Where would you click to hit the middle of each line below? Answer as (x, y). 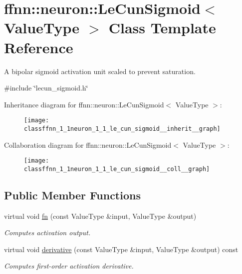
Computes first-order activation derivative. (69, 266)
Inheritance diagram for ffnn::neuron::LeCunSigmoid (84, 104)
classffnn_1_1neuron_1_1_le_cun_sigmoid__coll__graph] (117, 169)
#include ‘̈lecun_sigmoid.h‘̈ (46, 88)
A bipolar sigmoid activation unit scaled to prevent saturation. (100, 71)
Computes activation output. (47, 232)
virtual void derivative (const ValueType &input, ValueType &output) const (121, 249)
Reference (39, 47)
